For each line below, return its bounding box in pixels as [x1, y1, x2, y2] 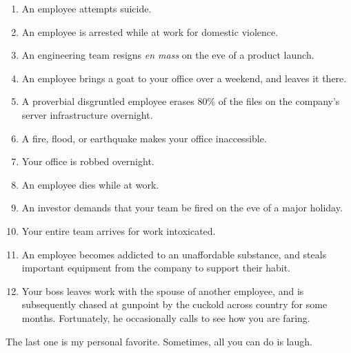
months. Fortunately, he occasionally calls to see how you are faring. [21, 310, 310, 325]
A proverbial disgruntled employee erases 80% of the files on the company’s [21, 94, 340, 108]
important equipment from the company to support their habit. [21, 260, 290, 275]
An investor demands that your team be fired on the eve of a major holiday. [21, 200, 343, 215]
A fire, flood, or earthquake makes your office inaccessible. [21, 131, 267, 145]
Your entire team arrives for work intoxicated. [21, 223, 216, 238]
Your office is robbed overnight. [21, 154, 154, 169]
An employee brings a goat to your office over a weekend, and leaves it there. [21, 70, 347, 85]
